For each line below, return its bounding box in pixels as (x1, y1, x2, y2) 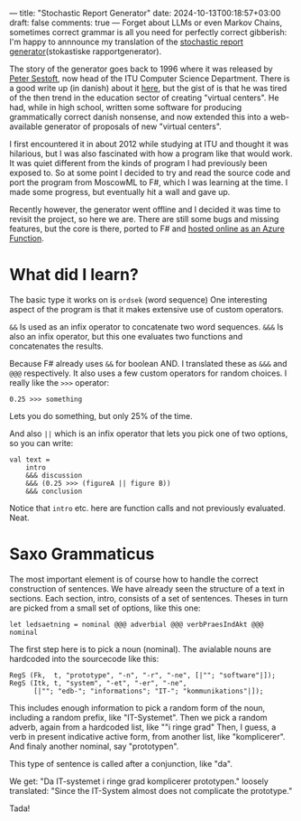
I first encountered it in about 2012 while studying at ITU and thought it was (9, 139, 289, 149)
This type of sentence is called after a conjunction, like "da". (9, 758, 233, 769)
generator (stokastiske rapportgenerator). (9, 46, 162, 57)
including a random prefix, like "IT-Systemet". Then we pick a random (9, 712, 268, 723)
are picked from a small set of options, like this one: (9, 602, 201, 613)
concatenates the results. (9, 341, 104, 351)
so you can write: (9, 437, 74, 448)
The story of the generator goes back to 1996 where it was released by (9, 63, 273, 74)
